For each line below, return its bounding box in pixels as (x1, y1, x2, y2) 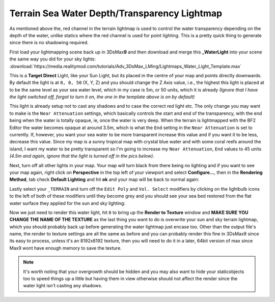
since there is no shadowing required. (9, 40, 89, 46)
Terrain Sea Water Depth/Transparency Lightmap (9, 8, 223, 19)
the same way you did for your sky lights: (9, 56, 96, 62)
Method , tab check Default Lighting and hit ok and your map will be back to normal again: (9, 176, 200, 183)
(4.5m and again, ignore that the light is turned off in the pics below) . (9, 153, 155, 159)
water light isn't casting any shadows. (23, 283, 103, 289)
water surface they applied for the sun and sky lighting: (9, 200, 126, 206)
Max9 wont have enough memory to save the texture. (9, 245, 122, 251)
